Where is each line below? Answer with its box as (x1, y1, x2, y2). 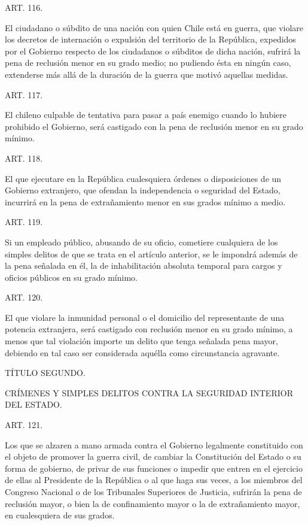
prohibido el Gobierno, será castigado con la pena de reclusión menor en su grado (5, 120, 303, 132)
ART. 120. (5, 291, 43, 304)
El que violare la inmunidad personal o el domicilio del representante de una (5, 311, 285, 323)
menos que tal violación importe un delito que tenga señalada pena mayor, (5, 335, 278, 347)
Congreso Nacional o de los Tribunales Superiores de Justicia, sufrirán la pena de (5, 485, 302, 497)
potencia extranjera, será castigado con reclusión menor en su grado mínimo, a (5, 323, 293, 335)
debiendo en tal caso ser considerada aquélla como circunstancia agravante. (5, 346, 280, 359)
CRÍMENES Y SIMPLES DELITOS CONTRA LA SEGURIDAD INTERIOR (5, 386, 293, 399)
